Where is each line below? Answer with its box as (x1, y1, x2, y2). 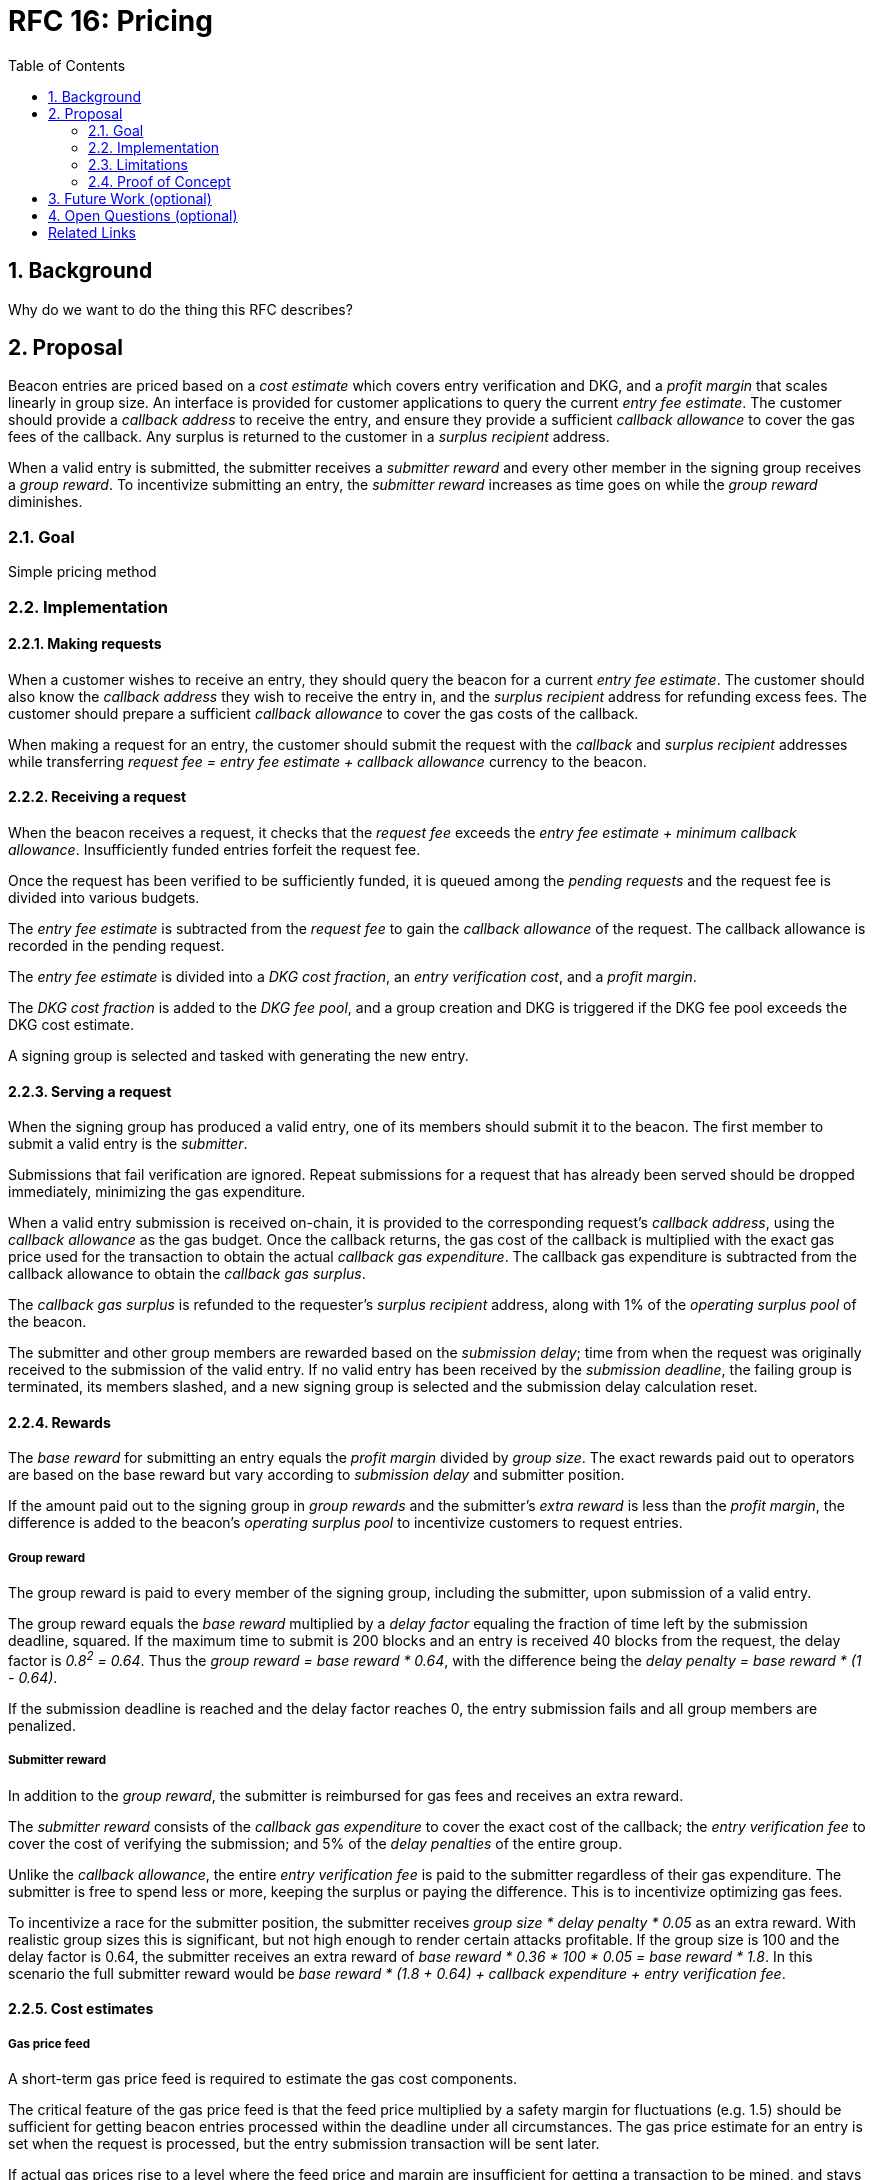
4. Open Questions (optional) (48, 206, 238, 224)
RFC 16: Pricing (8, 4, 213, 38)
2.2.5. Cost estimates (8, 2000, 154, 2018)
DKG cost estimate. (8, 1016, 135, 1033)
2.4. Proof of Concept (88, 172, 231, 190)
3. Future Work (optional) (48, 189, 212, 207)
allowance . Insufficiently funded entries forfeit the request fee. (8, 841, 421, 858)
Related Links (48, 223, 136, 241)
